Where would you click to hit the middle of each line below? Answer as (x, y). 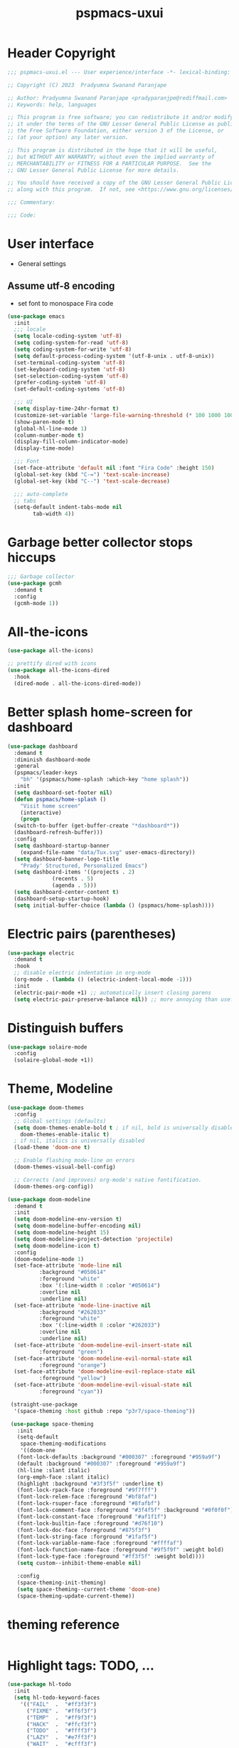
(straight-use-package (44, 1404)
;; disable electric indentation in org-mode (83, 973)
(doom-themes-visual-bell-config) (65, 1167)
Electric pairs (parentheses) (92, 934)
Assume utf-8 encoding (61, 286)
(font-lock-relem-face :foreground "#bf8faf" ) (87, 1497)
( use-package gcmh (34, 583)
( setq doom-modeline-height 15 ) (62, 1233)
